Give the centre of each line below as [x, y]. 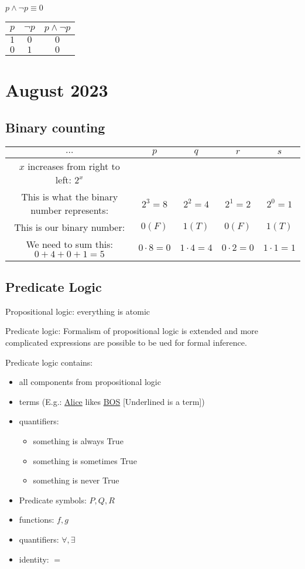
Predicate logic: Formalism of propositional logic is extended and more [132, 331]
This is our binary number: [70, 227]
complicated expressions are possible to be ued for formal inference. [126, 342]
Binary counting [55, 127]
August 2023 [57, 90]
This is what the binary [70, 196]
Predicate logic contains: [49, 362]
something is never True [76, 480]
